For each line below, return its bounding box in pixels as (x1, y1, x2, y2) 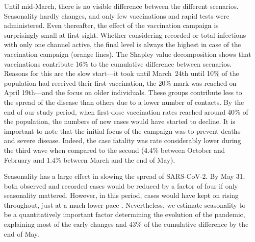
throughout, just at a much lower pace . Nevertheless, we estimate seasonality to (4, 199, 246, 210)
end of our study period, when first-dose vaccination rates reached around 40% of (4, 106, 248, 117)
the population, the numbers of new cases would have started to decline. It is (4, 116, 235, 126)
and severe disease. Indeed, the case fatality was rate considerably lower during (4, 135, 241, 145)
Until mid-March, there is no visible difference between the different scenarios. (4, 1, 239, 11)
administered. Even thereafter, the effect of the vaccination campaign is (4, 20, 219, 30)
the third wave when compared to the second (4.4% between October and (4, 145, 225, 155)
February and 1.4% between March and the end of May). (4, 154, 175, 165)
